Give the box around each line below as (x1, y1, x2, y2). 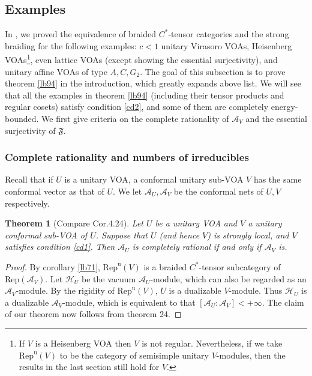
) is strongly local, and (207, 228, 289, 241)
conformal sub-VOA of (5, 228, 88, 241)
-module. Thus (229, 284, 283, 297)
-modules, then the (216, 348, 286, 361)
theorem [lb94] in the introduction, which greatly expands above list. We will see (5, 77, 301, 89)
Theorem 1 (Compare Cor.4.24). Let (5, 217, 143, 229)
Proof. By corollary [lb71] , (5, 260, 100, 273)
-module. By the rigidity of (16, 284, 115, 297)
